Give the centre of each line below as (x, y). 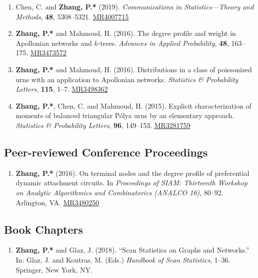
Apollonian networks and (54, 43)
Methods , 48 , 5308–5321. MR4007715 (72, 16)
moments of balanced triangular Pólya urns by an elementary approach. (125, 115)
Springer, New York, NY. (54, 269)
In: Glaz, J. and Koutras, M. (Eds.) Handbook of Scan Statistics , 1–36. (123, 259)
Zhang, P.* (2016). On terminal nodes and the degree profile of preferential (132, 173)
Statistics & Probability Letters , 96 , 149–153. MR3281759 (103, 125)
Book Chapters (43, 229)
